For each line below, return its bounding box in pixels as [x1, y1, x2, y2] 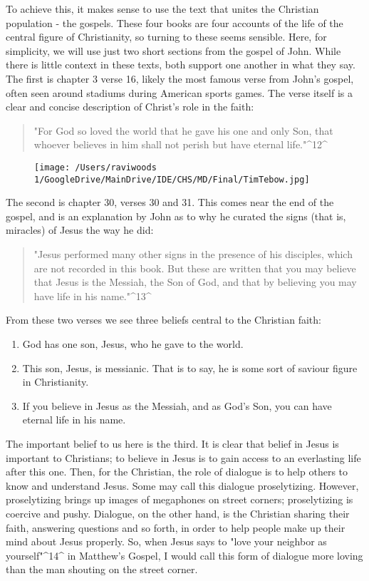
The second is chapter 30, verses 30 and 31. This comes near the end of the [6, 195, 334, 210]
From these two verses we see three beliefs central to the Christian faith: [6, 312, 321, 327]
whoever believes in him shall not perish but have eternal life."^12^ [33, 137, 328, 152]
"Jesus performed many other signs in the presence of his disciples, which [33, 247, 353, 262]
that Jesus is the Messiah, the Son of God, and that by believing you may [33, 274, 357, 289]
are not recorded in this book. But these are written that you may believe [33, 260, 356, 275]
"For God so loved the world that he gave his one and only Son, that [33, 123, 333, 138]
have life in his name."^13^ [33, 288, 152, 303]
